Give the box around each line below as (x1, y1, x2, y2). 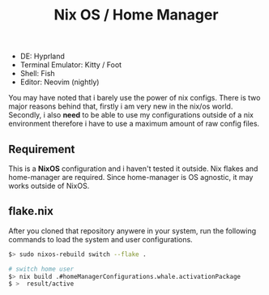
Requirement (8, 142, 75, 156)
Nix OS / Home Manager (53, 6, 219, 24)
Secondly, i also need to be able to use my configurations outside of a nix (8, 110, 254, 120)
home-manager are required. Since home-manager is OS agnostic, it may (8, 173, 254, 182)
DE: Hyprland (19, 51, 65, 62)
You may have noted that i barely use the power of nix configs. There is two (8, 93, 261, 103)
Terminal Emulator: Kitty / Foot (19, 60, 122, 70)
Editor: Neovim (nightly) (19, 77, 100, 87)
